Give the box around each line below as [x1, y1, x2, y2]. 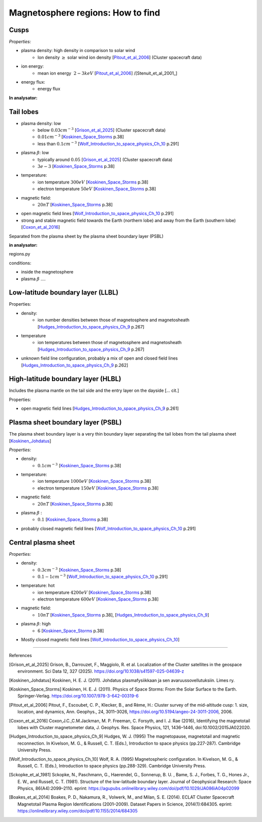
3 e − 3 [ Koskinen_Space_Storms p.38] [37, 164, 115, 169]
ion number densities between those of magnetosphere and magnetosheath [37, 317, 190, 323]
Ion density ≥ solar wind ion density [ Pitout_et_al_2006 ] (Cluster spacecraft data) [37, 54, 202, 60]
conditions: [9, 260, 32, 266]
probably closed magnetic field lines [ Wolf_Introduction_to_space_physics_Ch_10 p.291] [21, 526, 196, 531]
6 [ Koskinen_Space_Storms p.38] [37, 628, 104, 634]
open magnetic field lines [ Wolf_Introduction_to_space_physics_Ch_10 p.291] [21, 211, 174, 217]
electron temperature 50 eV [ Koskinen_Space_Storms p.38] [37, 186, 156, 192]
